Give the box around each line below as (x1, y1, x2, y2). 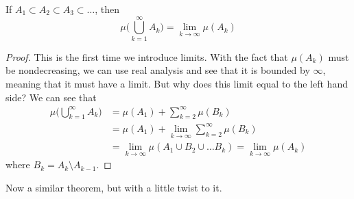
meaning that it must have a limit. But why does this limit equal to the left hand (5, 76, 348, 90)
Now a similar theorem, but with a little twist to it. (5, 181, 222, 195)
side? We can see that (5, 90, 97, 104)
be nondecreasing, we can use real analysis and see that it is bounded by (5, 63, 310, 77)
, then (95, 2, 120, 16)
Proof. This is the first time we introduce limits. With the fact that (5, 49, 288, 64)
